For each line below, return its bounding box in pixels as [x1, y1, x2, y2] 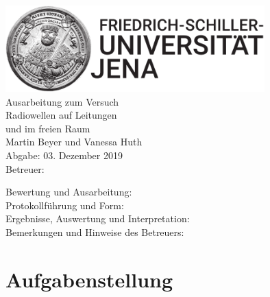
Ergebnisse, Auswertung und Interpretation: [5, 211, 190, 226]
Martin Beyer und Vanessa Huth [5, 134, 143, 149]
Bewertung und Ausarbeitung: [5, 185, 132, 199]
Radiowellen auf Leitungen [5, 108, 117, 122]
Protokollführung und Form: [5, 198, 124, 212]
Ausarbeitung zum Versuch [5, 94, 119, 108]
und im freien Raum [5, 121, 90, 135]
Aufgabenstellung [5, 265, 173, 293]
